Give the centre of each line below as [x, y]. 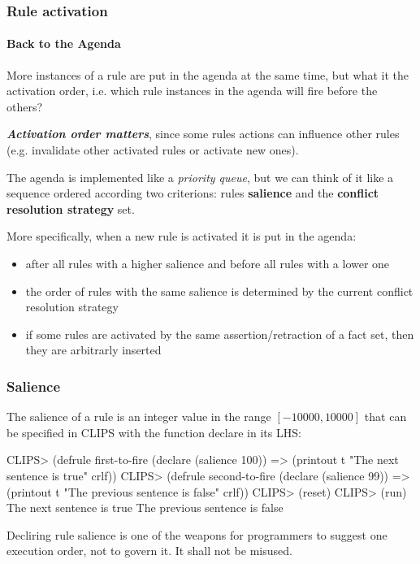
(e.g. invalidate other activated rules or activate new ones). [153, 150]
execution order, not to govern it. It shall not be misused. [149, 551]
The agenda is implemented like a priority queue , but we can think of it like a [200, 177]
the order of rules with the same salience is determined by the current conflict [219, 291]
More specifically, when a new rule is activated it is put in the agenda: [182, 236]
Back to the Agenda [64, 43]
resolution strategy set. [71, 208]
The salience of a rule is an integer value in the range [139, 416]
